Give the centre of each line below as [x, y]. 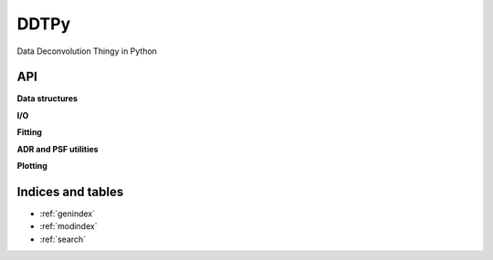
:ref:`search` [63, 239]
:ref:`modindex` [68, 226]
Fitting [30, 132]
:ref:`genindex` [68, 213]
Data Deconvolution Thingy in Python [87, 51]
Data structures [47, 99]
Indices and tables [70, 192]
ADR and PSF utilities [58, 149]
